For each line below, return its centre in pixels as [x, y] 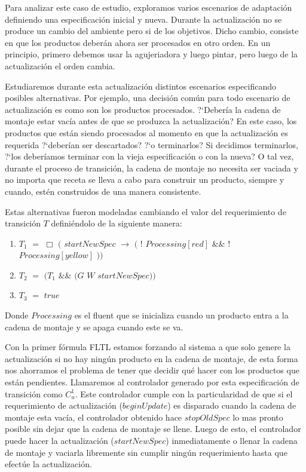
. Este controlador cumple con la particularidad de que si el [184, 393]
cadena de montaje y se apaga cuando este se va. [94, 327]
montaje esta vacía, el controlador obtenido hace [94, 417]
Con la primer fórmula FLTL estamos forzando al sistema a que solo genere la [148, 347]
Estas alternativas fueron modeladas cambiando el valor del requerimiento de [146, 211]
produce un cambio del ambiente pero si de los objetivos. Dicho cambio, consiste [152, 31]
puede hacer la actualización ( [59, 440]
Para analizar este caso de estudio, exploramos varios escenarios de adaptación [149, 7]
